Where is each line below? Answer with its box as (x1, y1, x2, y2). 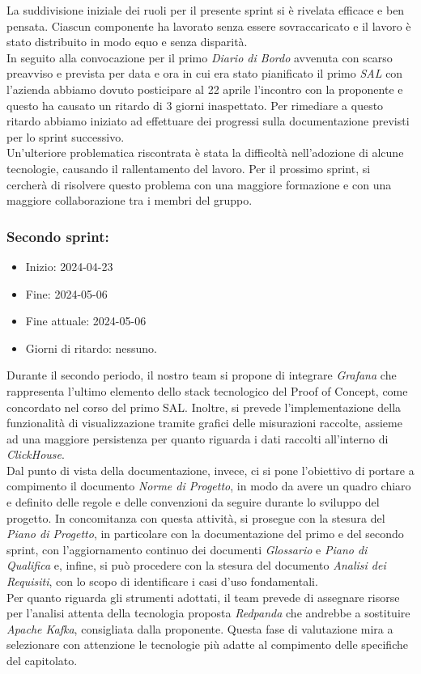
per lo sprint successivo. (6, 128, 125, 145)
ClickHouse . (6, 446, 65, 463)
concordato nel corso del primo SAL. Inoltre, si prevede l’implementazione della (6, 398, 402, 415)
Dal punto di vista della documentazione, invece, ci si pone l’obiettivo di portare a (6, 461, 415, 478)
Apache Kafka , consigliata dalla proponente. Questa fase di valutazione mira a (6, 620, 393, 637)
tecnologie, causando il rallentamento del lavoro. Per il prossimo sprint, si (6, 159, 371, 176)
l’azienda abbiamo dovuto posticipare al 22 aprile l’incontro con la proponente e (6, 80, 403, 97)
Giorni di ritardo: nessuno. (25, 339, 157, 356)
